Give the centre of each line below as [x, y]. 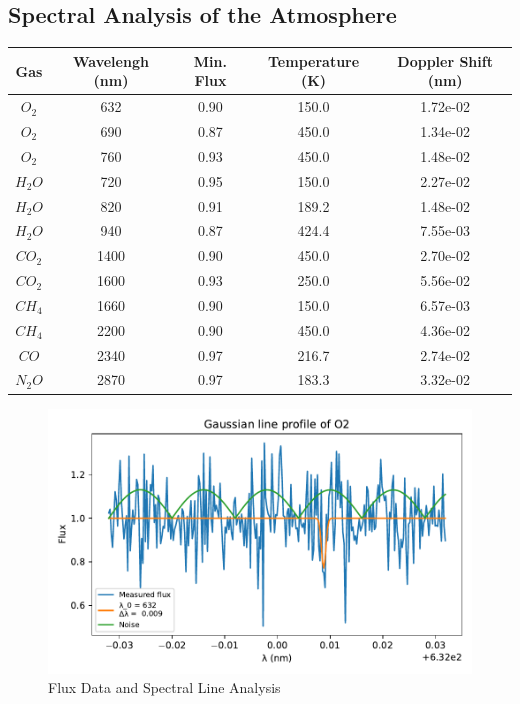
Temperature [314, 60]
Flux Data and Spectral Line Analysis [164, 687]
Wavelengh [111, 60]
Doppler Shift [445, 60]
